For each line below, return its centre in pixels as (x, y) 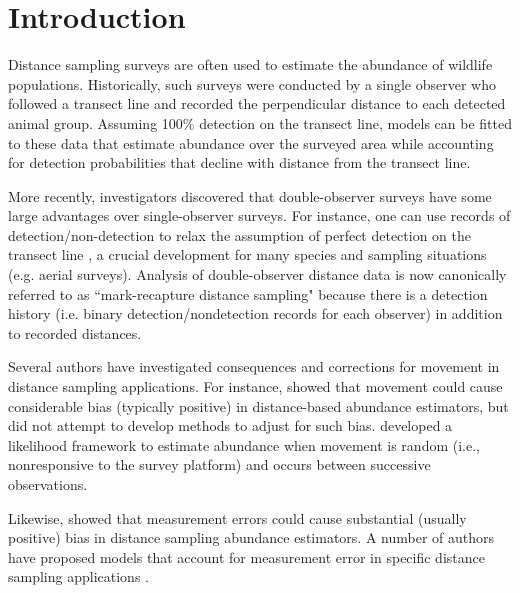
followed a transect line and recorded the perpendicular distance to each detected (257, 103)
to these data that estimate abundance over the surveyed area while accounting (251, 142)
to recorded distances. (75, 332)
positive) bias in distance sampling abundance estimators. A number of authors (251, 537)
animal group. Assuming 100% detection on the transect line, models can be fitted (260, 122)
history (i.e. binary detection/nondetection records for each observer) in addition (255, 313)
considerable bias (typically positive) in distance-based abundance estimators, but (258, 405)
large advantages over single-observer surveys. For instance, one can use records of (259, 215)
